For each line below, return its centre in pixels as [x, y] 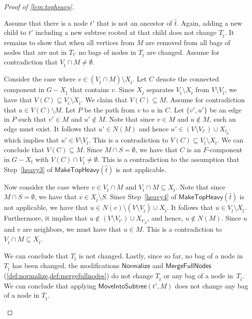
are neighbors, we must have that [72, 229]
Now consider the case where [47, 186]
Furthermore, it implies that [46, 218]
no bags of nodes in [107, 52]
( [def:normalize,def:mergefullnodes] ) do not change [79, 276]
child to [15, 32]
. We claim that [104, 99]
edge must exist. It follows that [50, 128]
